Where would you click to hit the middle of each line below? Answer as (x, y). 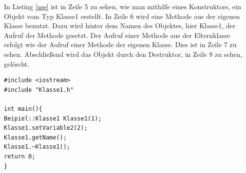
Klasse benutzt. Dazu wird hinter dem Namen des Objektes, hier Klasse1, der (120, 26)
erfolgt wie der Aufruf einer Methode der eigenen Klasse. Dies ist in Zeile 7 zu (120, 44)
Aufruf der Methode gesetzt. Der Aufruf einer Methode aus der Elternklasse (117, 35)
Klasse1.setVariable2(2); (46, 128)
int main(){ (23, 109)
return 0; (20, 156)
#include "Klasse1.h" (39, 90)
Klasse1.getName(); (35, 137)
